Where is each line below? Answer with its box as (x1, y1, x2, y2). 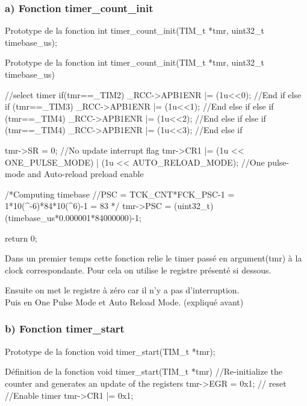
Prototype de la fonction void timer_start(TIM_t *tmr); (5, 345, 216, 357)
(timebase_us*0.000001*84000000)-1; (5, 211, 141, 223)
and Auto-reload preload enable (27, 167, 144, 180)
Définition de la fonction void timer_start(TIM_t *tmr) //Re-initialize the (5, 365, 283, 378)
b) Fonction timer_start (5, 321, 125, 336)
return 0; (5, 231, 37, 244)
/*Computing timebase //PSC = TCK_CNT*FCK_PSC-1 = (5, 187, 235, 200)
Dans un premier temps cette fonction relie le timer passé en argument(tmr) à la (5, 252, 302, 264)
